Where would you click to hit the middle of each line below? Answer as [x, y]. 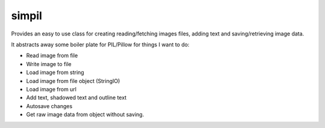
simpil [26, 16]
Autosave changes [49, 106]
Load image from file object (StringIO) [73, 81]
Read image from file [52, 56]
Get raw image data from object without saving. [85, 115]
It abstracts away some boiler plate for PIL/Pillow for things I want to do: [100, 44]
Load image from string [55, 73]
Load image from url [51, 89]
